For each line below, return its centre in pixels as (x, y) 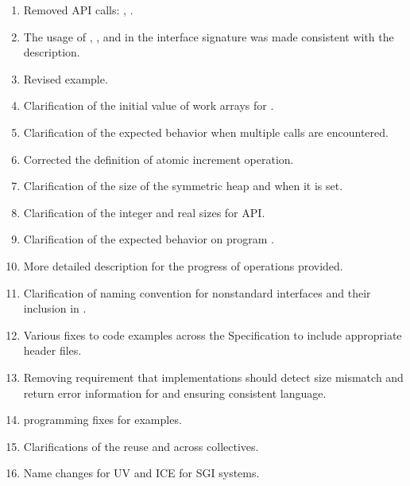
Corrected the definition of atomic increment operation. (159, 159)
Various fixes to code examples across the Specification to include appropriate (213, 334)
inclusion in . (55, 308)
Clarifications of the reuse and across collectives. (141, 446)
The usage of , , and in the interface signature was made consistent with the (209, 36)
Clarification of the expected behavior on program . (149, 239)
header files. (52, 350)
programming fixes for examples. (102, 420)
